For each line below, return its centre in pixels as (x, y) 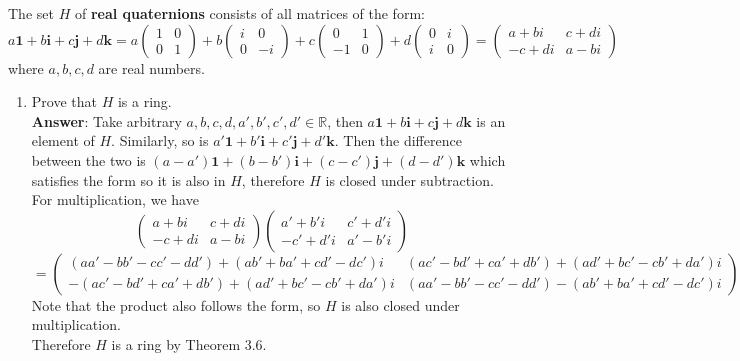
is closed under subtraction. (409, 179)
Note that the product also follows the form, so (176, 304)
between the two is (88, 159)
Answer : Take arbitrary (106, 120)
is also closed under (400, 304)
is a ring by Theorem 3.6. (189, 343)
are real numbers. (151, 67)
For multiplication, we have (115, 199)
